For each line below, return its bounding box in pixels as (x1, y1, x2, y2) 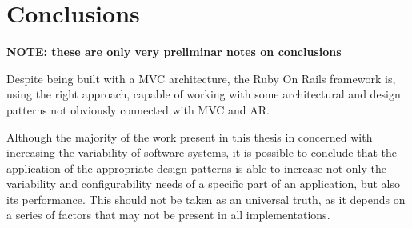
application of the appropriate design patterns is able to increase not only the (6, 159, 386, 176)
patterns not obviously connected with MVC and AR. (6, 101, 270, 118)
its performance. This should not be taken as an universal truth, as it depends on (6, 190, 406, 207)
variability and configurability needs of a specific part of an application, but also (6, 175, 400, 192)
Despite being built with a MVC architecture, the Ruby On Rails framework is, (6, 70, 396, 86)
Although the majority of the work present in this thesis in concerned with (6, 128, 373, 145)
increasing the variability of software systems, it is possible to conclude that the (6, 144, 397, 161)
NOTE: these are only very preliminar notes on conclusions (6, 43, 342, 60)
